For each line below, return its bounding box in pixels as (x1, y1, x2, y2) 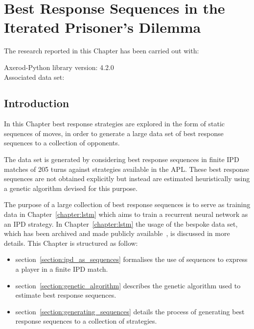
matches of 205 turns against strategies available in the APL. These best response (4, 164, 249, 174)
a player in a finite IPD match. (15, 264, 108, 274)
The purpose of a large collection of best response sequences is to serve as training (4, 199, 251, 210)
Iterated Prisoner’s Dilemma (4, 17, 201, 37)
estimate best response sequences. (15, 290, 116, 300)
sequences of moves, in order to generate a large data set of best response (4, 128, 224, 138)
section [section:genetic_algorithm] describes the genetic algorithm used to (15, 280, 241, 290)
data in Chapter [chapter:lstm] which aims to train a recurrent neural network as (4, 209, 248, 219)
